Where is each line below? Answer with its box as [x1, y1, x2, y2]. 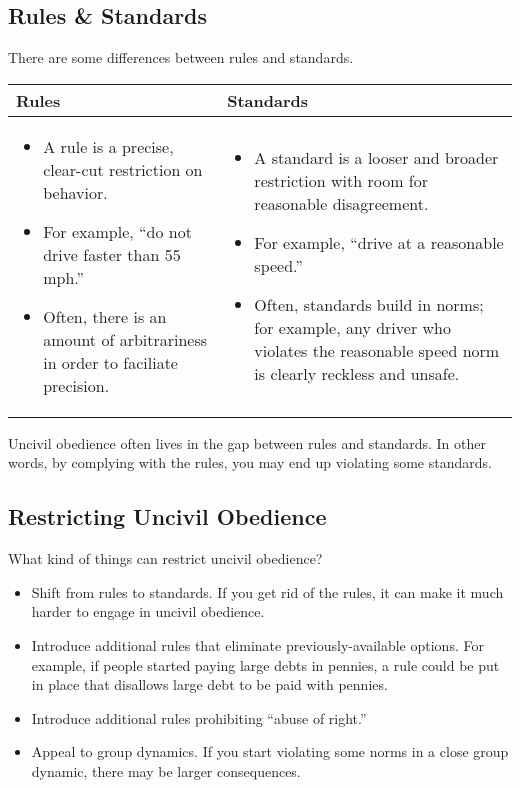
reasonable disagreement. [254, 192, 429, 216]
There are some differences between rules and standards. [8, 47, 354, 68]
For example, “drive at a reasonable [254, 231, 504, 255]
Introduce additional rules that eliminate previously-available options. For [31, 634, 484, 655]
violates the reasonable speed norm [254, 339, 500, 363]
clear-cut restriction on [43, 157, 203, 181]
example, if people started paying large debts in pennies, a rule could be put [31, 654, 500, 675]
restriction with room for [254, 169, 428, 193]
